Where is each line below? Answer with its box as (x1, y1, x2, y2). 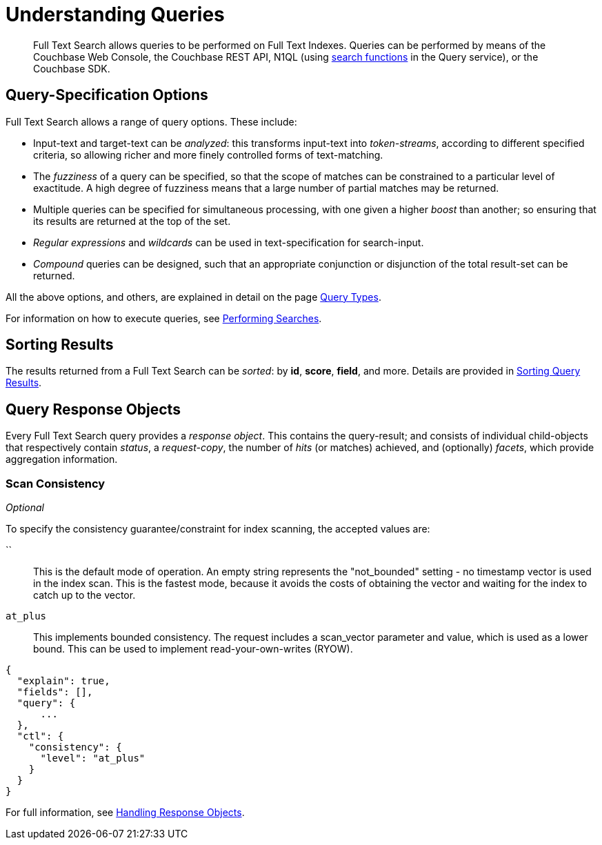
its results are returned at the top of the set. (33, 215, 231, 227)
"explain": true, (17, 675, 110, 687)
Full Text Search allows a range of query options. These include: (6, 115, 297, 128)
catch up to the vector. (33, 589, 136, 602)
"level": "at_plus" (40, 753, 146, 764)
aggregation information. (6, 453, 118, 466)
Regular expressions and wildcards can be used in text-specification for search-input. (33, 236, 424, 248)
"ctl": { (17, 730, 64, 742)
